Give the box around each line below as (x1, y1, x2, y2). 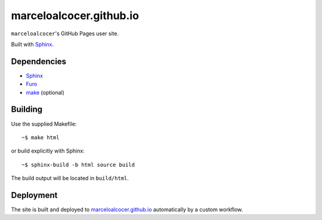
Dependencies (11, 56, 67, 66)
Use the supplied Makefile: (11, 120, 77, 127)
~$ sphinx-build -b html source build (21, 161, 135, 168)
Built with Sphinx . (11, 41, 54, 48)
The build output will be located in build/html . (11, 175, 129, 182)
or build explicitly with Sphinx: (11, 147, 85, 155)
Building (11, 105, 43, 115)
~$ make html (21, 134, 60, 140)
